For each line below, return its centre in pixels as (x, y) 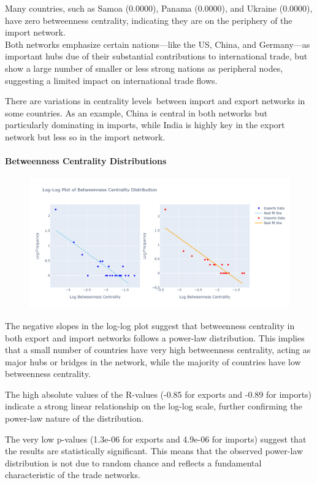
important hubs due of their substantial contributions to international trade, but (156, 56)
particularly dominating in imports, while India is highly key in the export (145, 125)
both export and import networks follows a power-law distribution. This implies (155, 337)
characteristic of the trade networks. (73, 475)
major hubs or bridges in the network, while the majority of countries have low (153, 361)
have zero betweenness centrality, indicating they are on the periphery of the (149, 20)
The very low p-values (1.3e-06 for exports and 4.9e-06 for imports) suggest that (156, 439)
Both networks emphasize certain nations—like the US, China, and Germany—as (158, 44)
